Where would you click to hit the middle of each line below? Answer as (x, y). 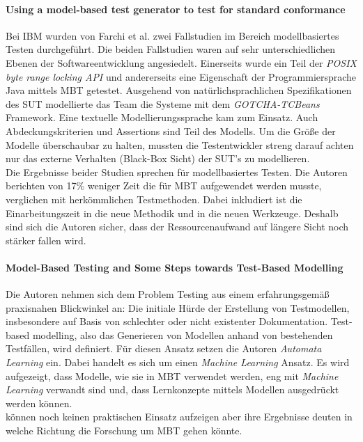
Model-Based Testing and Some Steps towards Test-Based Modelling (175, 267)
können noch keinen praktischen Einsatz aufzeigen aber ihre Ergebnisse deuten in (179, 417)
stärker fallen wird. (46, 240)
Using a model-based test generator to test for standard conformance (176, 9)
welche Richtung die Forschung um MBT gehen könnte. (124, 431)
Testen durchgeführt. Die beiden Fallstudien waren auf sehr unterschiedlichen (171, 49)
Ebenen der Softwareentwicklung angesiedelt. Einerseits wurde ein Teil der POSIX (181, 62)
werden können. (39, 403)
